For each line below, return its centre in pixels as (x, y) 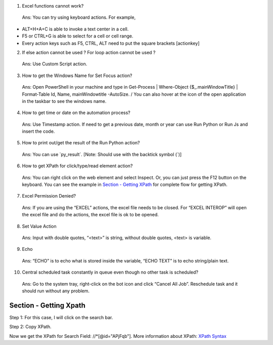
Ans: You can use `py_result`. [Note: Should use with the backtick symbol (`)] (102, 154)
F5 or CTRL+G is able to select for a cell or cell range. (78, 36)
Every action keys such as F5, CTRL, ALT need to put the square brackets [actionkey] (111, 43)
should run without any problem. (56, 291)
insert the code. (38, 131)
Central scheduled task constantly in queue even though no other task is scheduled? (110, 272)
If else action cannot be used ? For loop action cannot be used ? (89, 52)
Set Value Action (39, 226)
